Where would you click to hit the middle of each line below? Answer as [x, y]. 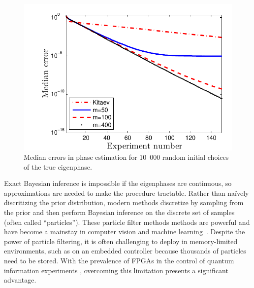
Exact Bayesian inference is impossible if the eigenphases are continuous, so [118, 183]
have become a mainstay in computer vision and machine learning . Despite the [125, 232]
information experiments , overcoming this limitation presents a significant [116, 270]
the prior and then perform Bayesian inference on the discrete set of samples [119, 212]
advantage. [20, 280]
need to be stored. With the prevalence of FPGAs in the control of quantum [119, 261]
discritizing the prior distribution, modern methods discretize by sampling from [124, 202]
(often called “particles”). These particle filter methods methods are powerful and [127, 222]
